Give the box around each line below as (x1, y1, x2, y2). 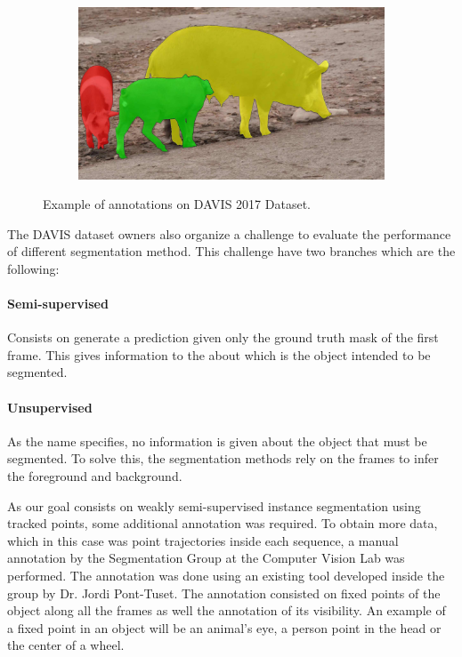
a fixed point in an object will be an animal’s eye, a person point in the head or (7, 618, 442, 637)
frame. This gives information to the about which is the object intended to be (7, 345, 431, 364)
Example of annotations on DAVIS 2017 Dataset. (43, 195, 311, 213)
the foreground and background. (7, 467, 182, 485)
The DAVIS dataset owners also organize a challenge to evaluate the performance (7, 224, 451, 243)
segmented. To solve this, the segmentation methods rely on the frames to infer (7, 449, 439, 468)
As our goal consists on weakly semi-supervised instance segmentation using (7, 496, 421, 515)
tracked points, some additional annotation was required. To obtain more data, (7, 514, 438, 533)
